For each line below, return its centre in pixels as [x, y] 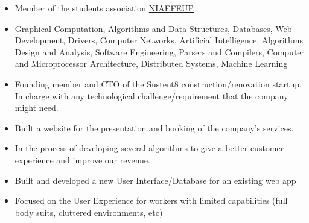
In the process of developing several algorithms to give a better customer [149, 148]
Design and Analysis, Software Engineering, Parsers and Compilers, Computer [160, 52]
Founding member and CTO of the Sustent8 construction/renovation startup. [158, 83]
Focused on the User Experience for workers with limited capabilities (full [151, 200]
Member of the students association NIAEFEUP [104, 8]
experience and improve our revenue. [82, 159]
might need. [37, 108]
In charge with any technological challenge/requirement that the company [151, 96]
